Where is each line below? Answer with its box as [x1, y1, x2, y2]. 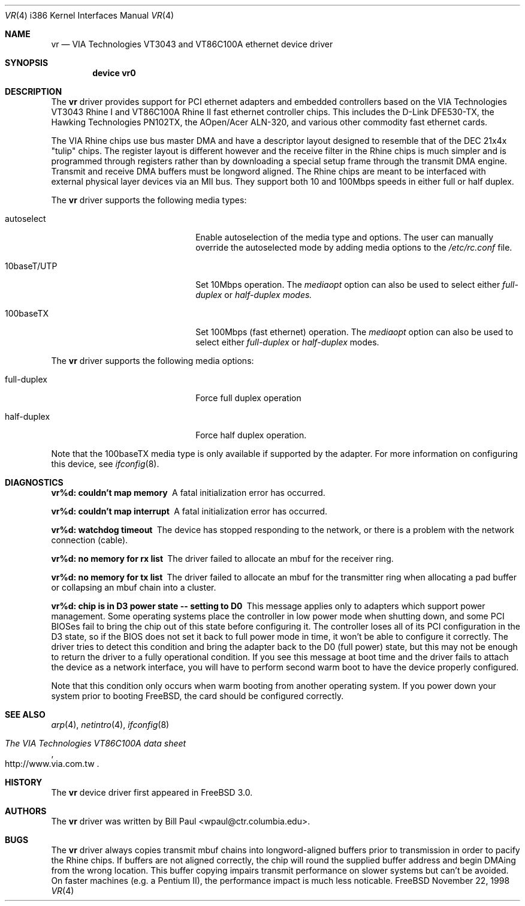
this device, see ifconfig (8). [51, 459, 159, 469]
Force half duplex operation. [195, 430, 307, 440]
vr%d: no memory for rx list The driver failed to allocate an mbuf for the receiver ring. [51, 553, 394, 564]
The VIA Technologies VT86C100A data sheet [5, 738, 186, 748]
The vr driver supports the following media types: [51, 195, 247, 205]
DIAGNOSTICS [5, 477, 64, 487]
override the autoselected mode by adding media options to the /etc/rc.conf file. [195, 242, 512, 252]
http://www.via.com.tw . [5, 758, 99, 769]
